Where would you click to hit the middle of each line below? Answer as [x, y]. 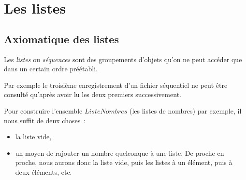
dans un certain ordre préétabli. [51, 69]
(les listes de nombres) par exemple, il [185, 110]
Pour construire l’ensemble [43, 110]
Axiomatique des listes [61, 39]
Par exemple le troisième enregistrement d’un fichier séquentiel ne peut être [116, 85]
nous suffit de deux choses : [45, 120]
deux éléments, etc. [43, 172]
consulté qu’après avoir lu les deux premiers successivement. [93, 94]
